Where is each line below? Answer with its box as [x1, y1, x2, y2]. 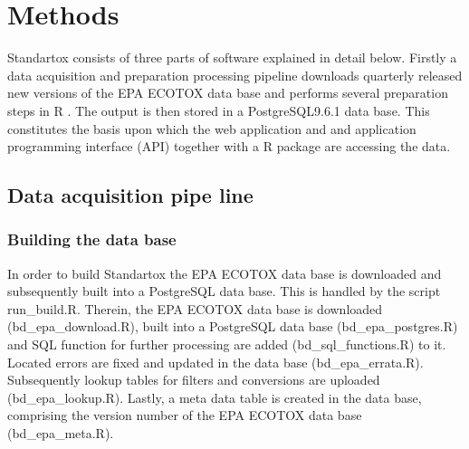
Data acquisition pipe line [7, 181, 254, 209]
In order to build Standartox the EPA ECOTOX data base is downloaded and [7, 263, 442, 282]
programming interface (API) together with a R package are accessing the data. [7, 137, 451, 156]
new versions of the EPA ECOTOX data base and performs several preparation [7, 83, 448, 102]
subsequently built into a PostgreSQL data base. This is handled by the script [7, 282, 441, 301]
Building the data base [7, 228, 177, 251]
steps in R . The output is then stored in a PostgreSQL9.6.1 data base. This [7, 100, 430, 119]
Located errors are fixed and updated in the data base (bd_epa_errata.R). [7, 352, 424, 371]
